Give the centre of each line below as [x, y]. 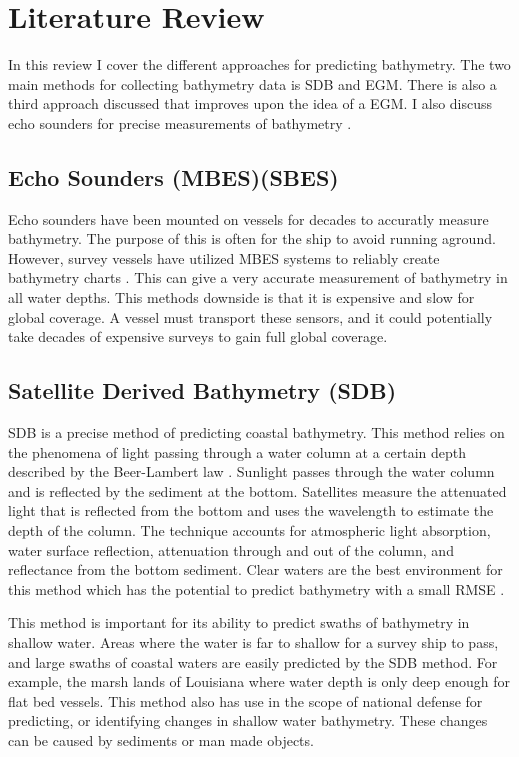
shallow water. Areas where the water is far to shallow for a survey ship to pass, [253, 642]
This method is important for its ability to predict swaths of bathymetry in [239, 622]
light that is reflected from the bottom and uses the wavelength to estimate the [251, 510]
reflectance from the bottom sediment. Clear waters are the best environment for [255, 569]
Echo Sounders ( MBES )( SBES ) [173, 176]
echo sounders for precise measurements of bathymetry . [180, 122]
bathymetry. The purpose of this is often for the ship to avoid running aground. [252, 238]
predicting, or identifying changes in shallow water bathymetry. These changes [248, 720]
